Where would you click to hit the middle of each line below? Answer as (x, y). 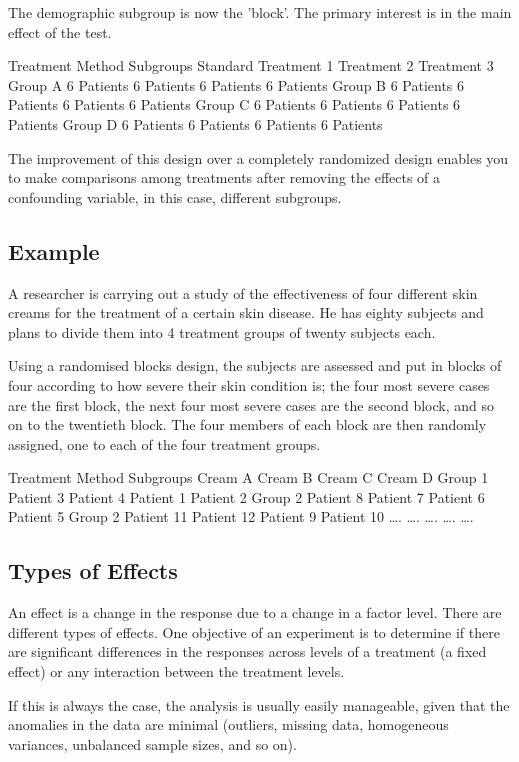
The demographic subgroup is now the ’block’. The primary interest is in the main (260, 12)
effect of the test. (60, 31)
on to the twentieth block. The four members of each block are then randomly (247, 424)
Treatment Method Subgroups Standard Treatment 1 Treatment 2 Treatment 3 (251, 65)
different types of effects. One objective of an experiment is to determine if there (254, 631)
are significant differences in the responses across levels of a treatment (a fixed (247, 651)
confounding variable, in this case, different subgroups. (175, 196)
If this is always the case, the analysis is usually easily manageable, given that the (259, 704)
